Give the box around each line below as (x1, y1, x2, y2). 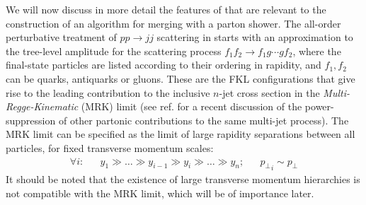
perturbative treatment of (6, 30, 117, 45)
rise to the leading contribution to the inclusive (6, 85, 210, 100)
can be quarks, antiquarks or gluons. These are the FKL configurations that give (6, 71, 355, 86)
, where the (292, 43, 341, 58)
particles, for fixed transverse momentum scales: (6, 140, 214, 155)
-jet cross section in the (219, 85, 320, 100)
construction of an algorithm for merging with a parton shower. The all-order (6, 16, 341, 30)
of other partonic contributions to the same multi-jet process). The (58, 112, 349, 127)
